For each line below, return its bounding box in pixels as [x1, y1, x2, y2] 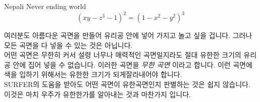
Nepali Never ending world [4, 1, 86, 11]
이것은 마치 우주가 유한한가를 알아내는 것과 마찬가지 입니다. [4, 88, 191, 99]
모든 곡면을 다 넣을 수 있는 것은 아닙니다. [4, 39, 133, 50]
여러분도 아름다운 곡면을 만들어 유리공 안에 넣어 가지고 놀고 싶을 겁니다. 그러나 [4, 30, 252, 40]
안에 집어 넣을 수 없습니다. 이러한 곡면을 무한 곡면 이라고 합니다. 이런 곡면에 [13, 59, 252, 69]
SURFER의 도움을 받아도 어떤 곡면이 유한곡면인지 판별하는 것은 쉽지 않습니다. [4, 79, 250, 89]
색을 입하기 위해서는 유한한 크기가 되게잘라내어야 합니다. [4, 69, 182, 79]
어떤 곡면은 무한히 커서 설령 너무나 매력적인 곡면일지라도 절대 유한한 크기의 [4, 49, 241, 60]
